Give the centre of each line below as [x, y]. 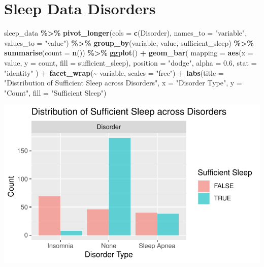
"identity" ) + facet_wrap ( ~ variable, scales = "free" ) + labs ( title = [114, 72]
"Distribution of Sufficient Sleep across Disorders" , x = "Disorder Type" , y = [123, 83]
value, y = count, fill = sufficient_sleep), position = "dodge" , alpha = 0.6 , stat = [130, 62]
